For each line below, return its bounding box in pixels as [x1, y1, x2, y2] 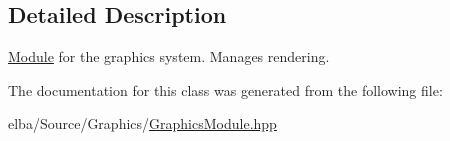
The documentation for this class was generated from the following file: [8, 79, 443, 100]
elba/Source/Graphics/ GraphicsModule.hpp [8, 113, 277, 134]
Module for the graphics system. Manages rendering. [8, 46, 330, 67]
